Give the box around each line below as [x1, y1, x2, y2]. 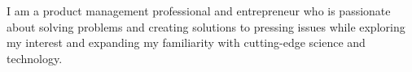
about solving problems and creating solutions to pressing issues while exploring [7, 18, 405, 35]
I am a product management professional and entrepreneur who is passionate [7, 2, 391, 19]
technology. [7, 49, 63, 66]
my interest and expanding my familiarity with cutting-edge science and [7, 34, 366, 51]
